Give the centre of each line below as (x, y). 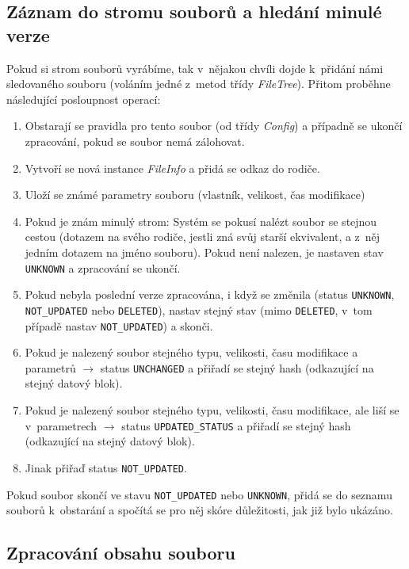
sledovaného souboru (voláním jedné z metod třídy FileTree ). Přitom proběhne (199, 84)
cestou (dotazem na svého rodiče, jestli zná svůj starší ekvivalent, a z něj (203, 237)
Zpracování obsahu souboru (121, 553)
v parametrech (61, 425)
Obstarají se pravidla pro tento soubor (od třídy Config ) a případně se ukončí (214, 126)
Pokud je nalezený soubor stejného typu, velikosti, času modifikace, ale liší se (212, 410)
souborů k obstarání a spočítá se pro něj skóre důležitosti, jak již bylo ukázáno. (200, 510)
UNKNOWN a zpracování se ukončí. (103, 267)
